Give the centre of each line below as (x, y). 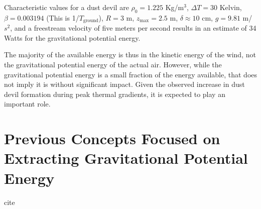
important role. (27, 104)
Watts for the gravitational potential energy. (72, 37)
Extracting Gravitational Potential (126, 158)
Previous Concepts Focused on (112, 138)
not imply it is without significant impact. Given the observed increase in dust (124, 84)
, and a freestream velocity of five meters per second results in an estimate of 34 (133, 28)
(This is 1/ (63, 17)
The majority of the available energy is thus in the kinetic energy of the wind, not (130, 55)
